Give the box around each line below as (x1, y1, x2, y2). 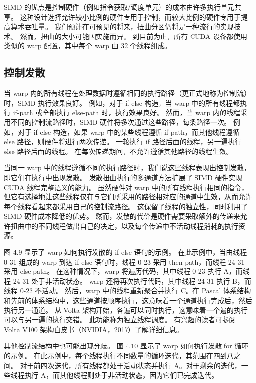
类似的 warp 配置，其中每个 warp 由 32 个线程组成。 (4, 40, 171, 51)
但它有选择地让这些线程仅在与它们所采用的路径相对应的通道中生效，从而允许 (4, 191, 252, 202)
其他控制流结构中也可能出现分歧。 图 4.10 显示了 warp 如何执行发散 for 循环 (4, 341, 249, 351)
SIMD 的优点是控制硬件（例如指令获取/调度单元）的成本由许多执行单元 (4, 2, 235, 12)
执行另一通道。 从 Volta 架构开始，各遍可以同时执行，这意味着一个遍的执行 (4, 305, 248, 315)
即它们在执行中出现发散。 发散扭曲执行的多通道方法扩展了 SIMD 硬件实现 (4, 172, 243, 182)
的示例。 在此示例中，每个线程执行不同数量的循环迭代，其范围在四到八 (4, 350, 234, 361)
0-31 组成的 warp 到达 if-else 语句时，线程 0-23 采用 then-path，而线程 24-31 (4, 256, 245, 267)
